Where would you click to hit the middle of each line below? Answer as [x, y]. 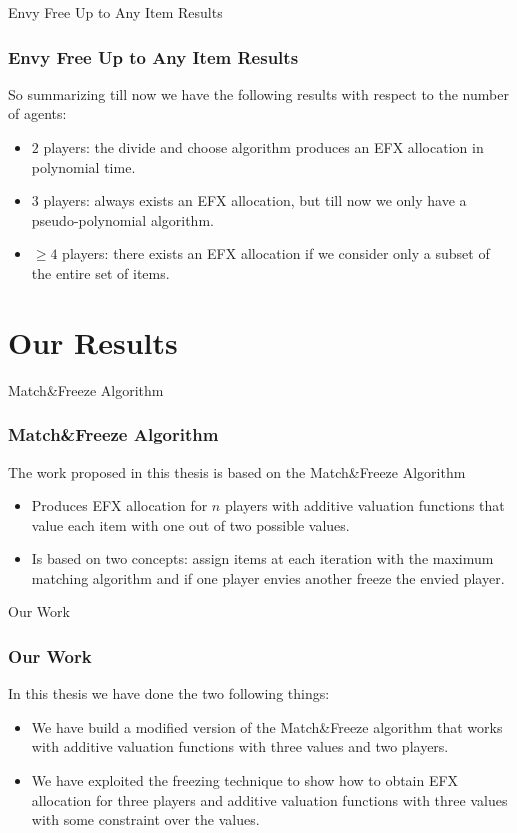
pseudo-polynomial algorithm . [122, 219]
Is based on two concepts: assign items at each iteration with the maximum [262, 558]
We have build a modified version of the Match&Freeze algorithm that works [267, 726]
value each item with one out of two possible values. [190, 524]
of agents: [37, 113]
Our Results [93, 341]
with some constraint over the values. [145, 819]
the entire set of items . [100, 272]
